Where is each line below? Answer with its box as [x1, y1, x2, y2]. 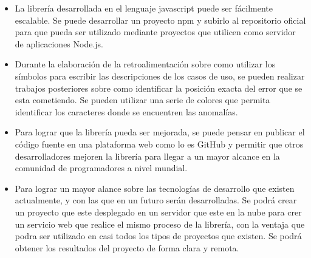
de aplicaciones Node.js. [15, 37, 104, 50]
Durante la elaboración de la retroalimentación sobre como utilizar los [15, 58, 276, 70]
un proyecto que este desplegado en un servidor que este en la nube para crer [15, 205, 302, 218]
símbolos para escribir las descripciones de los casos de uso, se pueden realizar [15, 69, 305, 82]
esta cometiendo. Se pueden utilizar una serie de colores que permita [15, 93, 270, 106]
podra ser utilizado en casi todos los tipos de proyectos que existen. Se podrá [15, 229, 302, 242]
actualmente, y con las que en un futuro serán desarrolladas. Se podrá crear [15, 194, 297, 206]
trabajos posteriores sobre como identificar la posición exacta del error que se [15, 81, 302, 94]
